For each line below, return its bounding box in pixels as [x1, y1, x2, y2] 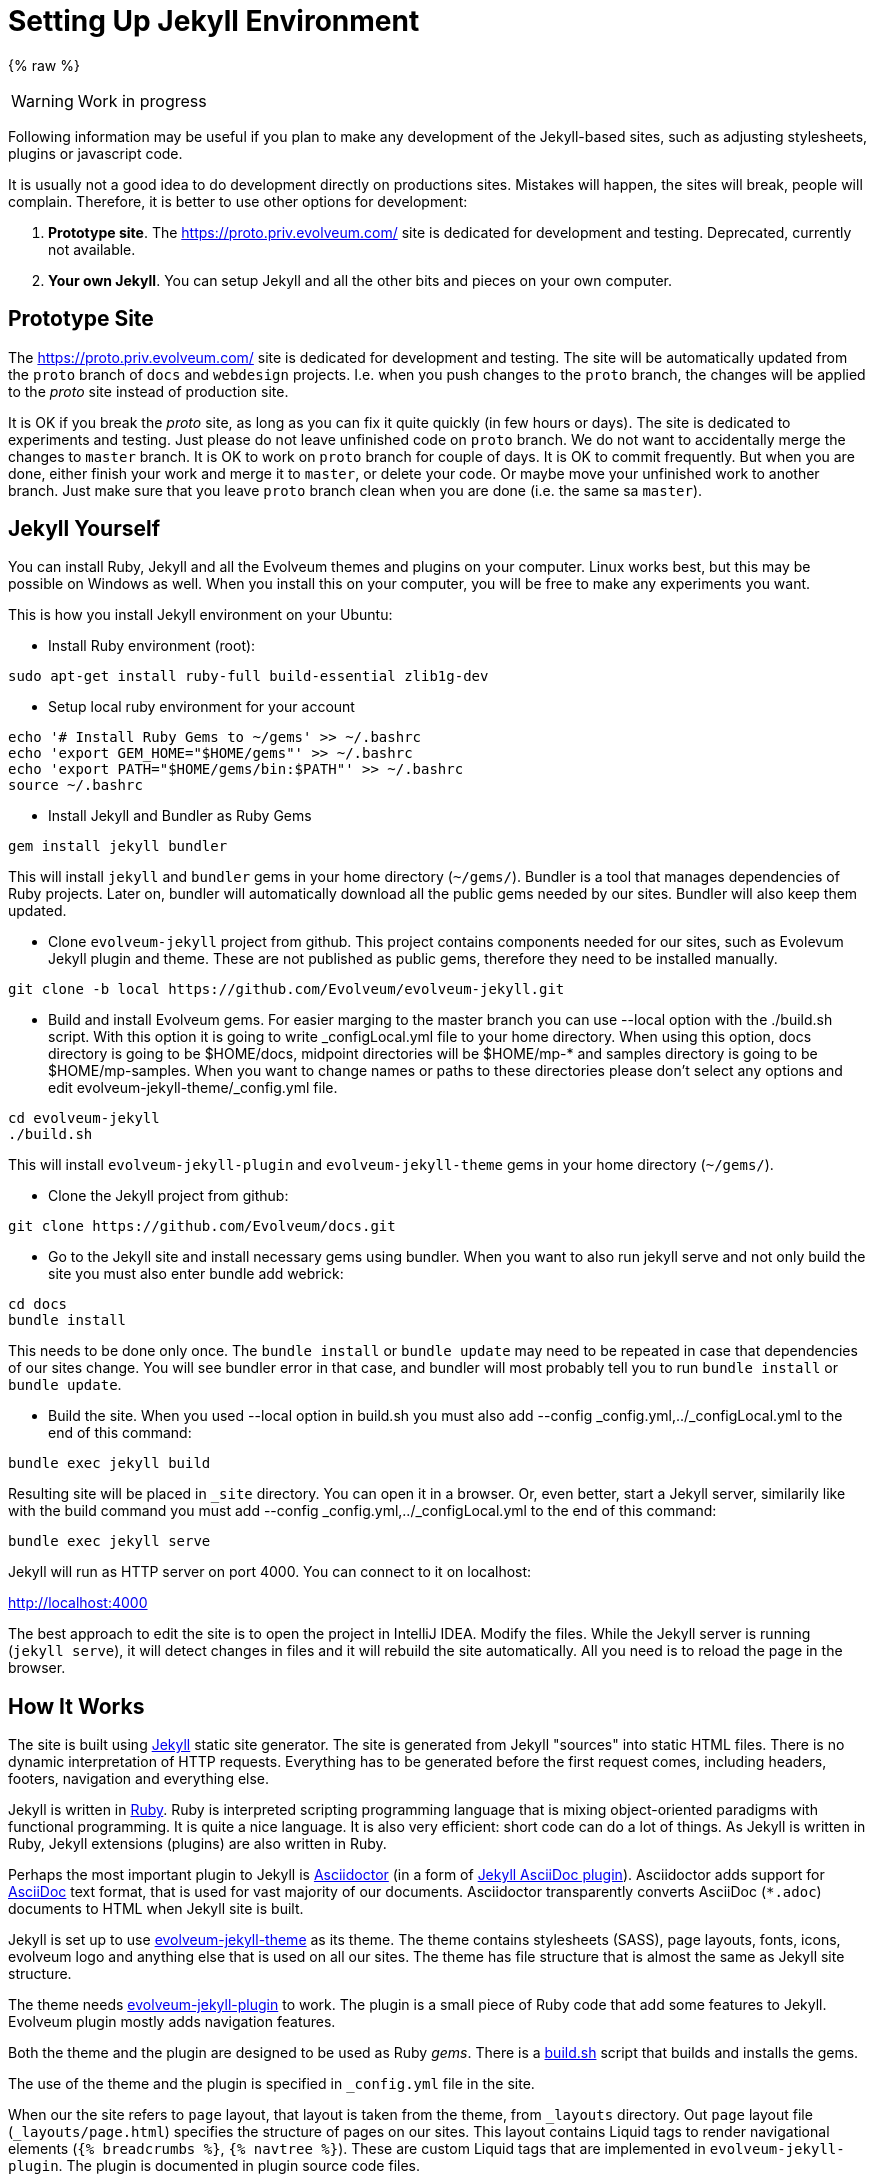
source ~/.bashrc [8, 777, 143, 794]
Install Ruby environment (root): [48, 637, 256, 655]
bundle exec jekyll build [8, 1455, 211, 1472]
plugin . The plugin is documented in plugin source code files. [8, 2157, 421, 2175]
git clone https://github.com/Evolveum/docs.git [8, 1218, 396, 1235]
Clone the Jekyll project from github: [48, 1187, 289, 1205]
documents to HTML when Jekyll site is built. [8, 1900, 304, 1918]
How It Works [8, 1693, 145, 1719]
